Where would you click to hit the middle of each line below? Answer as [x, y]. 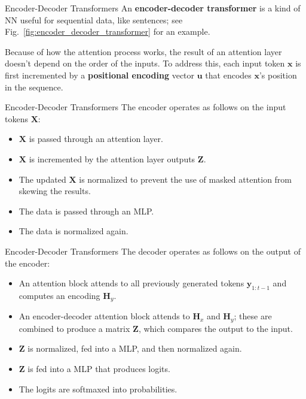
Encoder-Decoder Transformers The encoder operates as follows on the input [146, 107]
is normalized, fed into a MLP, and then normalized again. [135, 348]
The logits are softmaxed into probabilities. [98, 389]
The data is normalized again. [74, 231]
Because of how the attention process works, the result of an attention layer [143, 51]
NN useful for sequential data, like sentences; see [94, 19]
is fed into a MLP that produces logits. [99, 368]
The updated [42, 179]
